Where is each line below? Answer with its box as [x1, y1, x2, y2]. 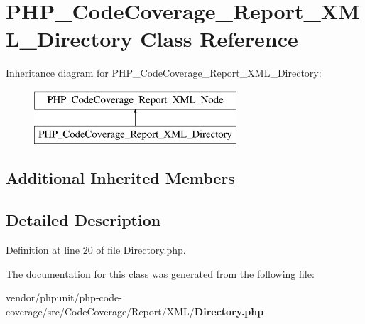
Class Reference [140, 24, 298, 53]
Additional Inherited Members [6, 167, 235, 189]
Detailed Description [6, 209, 161, 231]
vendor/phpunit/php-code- [6, 290, 122, 305]
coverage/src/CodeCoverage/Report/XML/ [6, 303, 195, 318]
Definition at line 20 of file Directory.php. [6, 242, 186, 257]
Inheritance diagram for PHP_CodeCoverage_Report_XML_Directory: [6, 65, 322, 80]
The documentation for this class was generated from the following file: [6, 266, 315, 281]
